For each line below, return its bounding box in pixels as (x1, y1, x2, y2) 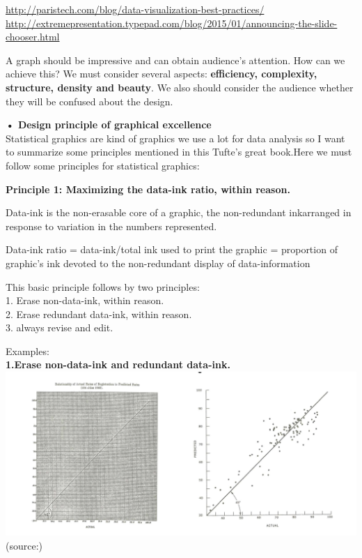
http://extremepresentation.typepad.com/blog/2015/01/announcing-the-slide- (6, 15, 338, 30)
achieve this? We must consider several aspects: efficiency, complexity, (6, 66, 317, 81)
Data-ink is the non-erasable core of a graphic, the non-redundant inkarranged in (6, 205, 352, 220)
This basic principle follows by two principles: (6, 279, 200, 294)
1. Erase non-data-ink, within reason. (6, 293, 164, 308)
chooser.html (6, 29, 60, 44)
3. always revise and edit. (6, 320, 113, 335)
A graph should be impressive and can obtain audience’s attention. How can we (6, 52, 345, 67)
